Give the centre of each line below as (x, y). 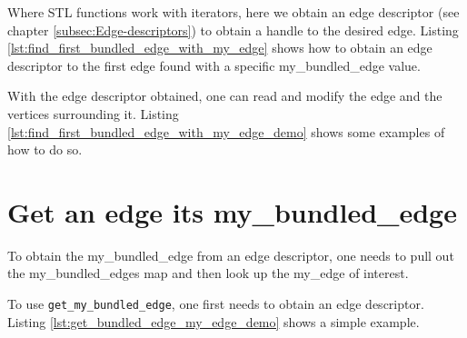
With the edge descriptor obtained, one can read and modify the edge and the (225, 96)
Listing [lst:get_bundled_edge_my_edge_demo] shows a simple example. (214, 321)
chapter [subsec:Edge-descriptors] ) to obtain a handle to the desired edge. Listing (233, 30)
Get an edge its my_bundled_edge (232, 211)
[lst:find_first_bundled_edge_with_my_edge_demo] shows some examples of (226, 131)
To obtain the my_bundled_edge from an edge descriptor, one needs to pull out (231, 255)
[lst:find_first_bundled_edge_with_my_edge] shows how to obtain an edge (220, 48)
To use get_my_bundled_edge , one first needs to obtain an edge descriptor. (216, 304)
